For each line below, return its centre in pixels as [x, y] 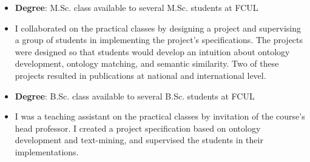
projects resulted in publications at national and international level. [140, 75]
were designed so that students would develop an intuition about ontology [152, 51]
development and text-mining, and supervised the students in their [139, 140]
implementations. [47, 151]
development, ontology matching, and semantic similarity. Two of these [147, 63]
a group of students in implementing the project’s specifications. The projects [159, 40]
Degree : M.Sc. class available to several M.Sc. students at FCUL [136, 7]
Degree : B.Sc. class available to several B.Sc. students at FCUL [135, 96]
